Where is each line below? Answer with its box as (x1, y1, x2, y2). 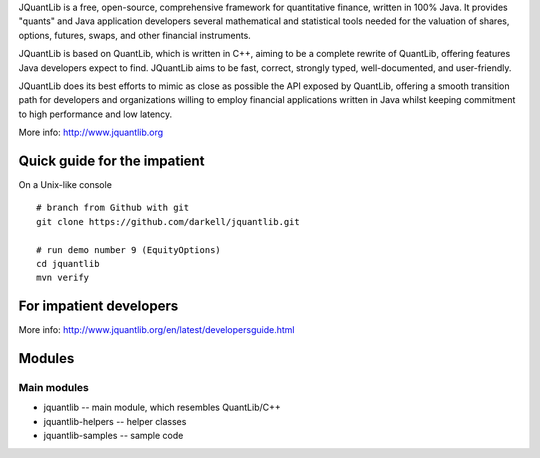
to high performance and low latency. (18, 108, 173, 120)
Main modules (18, 381, 90, 395)
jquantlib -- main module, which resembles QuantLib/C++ (43, 401, 281, 414)
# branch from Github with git (36, 202, 190, 214)
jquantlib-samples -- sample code (43, 430, 184, 442)
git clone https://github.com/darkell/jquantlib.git (36, 216, 300, 227)
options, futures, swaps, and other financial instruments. (18, 29, 252, 41)
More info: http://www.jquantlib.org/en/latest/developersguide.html (18, 324, 295, 336)
